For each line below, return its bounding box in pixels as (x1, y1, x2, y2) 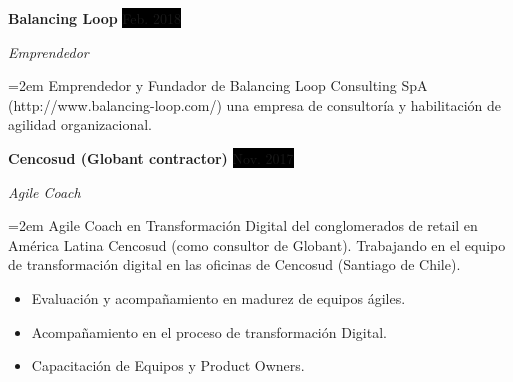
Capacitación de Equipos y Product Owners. (31, 355, 305, 376)
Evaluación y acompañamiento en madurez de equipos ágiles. (31, 287, 406, 308)
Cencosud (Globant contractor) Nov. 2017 (8, 147, 294, 168)
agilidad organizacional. (8, 114, 152, 135)
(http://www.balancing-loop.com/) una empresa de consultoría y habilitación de (8, 94, 501, 115)
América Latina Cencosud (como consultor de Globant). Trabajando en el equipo (8, 234, 506, 255)
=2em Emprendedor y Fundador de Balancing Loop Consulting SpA (8, 75, 428, 96)
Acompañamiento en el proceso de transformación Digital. (31, 321, 387, 342)
